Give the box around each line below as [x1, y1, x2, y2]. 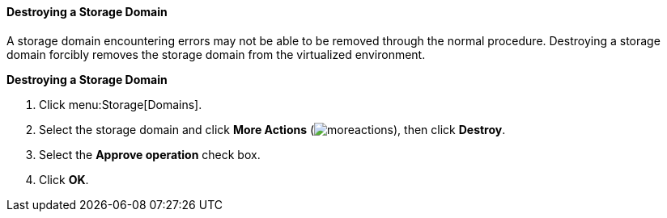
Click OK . [39, 172, 89, 187]
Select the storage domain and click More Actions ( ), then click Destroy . [39, 122, 506, 136]
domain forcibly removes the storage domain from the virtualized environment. [6, 47, 426, 61]
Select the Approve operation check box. [39, 147, 261, 161]
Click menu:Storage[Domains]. [39, 97, 202, 111]
